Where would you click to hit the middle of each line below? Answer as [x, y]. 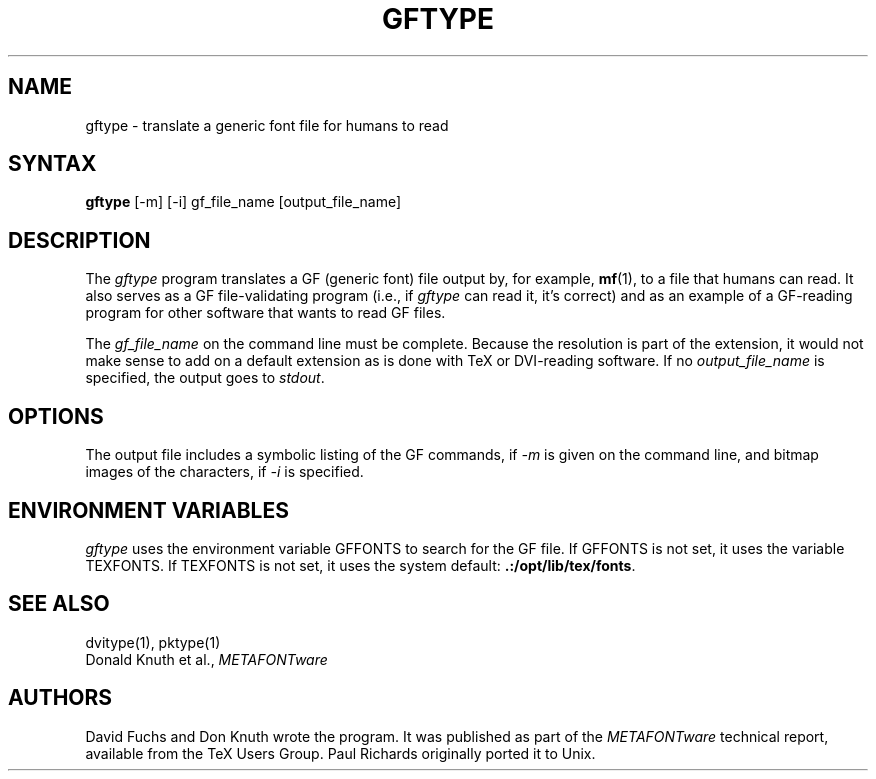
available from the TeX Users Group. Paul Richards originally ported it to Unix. [340, 753]
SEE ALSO [59, 604]
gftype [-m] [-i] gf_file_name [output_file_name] [243, 202]
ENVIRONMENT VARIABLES [148, 510]
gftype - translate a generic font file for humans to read [267, 125]
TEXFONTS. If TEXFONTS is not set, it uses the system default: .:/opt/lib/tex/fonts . [360, 565]
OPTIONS [56, 416]
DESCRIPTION [79, 240]
